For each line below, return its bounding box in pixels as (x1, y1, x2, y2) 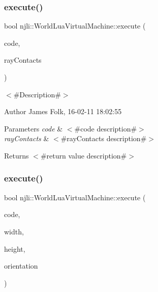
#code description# (74, 123, 137, 134)
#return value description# (40, 150, 127, 161)
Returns (4, 150, 29, 161)
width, (4, 226, 24, 236)
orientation (4, 260, 38, 271)
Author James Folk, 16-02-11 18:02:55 (4, 106, 122, 117)
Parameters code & (4, 123, 63, 134)
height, (4, 243, 25, 254)
